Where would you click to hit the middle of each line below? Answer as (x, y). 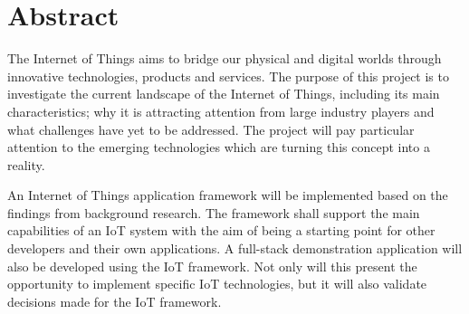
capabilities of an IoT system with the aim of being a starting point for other (221, 230)
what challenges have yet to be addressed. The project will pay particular (211, 129)
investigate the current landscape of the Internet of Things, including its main (224, 94)
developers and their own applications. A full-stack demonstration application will (235, 248)
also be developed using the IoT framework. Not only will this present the (212, 266)
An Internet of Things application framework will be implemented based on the (228, 195)
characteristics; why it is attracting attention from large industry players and (221, 111)
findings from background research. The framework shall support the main (214, 212)
